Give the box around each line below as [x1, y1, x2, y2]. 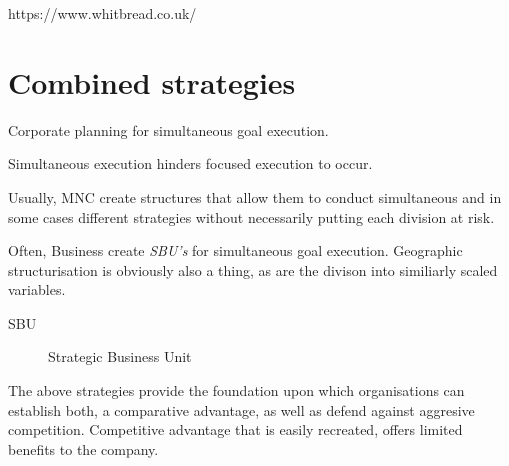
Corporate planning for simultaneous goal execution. [8, 119, 329, 140]
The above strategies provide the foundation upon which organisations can [8, 380, 465, 401]
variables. [8, 279, 66, 300]
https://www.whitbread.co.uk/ [8, 3, 197, 23]
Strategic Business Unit [48, 346, 192, 367]
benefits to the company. [8, 438, 159, 459]
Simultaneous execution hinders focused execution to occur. [8, 153, 373, 174]
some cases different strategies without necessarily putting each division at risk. [8, 206, 495, 227]
